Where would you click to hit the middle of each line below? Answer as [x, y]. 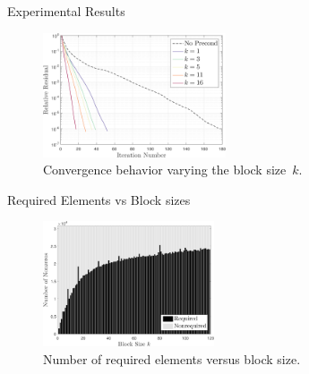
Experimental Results [66, 11]
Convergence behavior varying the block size [165, 170]
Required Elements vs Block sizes [99, 199]
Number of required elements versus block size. [172, 358]
